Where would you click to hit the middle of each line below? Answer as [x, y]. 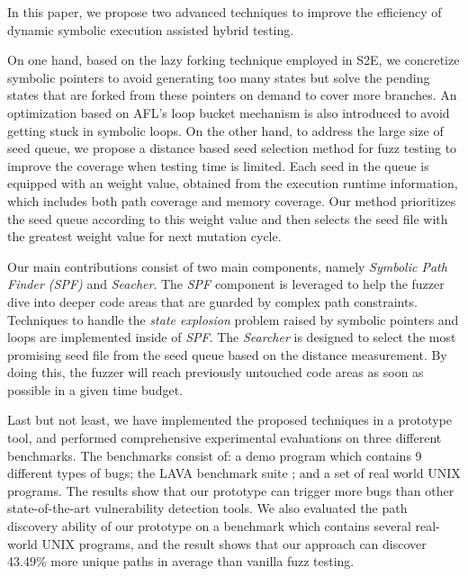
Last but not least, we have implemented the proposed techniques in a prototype [230, 420]
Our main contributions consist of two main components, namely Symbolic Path [227, 266]
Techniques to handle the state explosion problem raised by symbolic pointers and [233, 319]
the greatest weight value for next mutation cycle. [144, 236]
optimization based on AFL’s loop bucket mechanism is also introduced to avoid [229, 112]
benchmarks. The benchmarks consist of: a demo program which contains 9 [215, 455]
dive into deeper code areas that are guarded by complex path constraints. [212, 301]
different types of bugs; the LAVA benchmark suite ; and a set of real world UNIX [234, 473]
